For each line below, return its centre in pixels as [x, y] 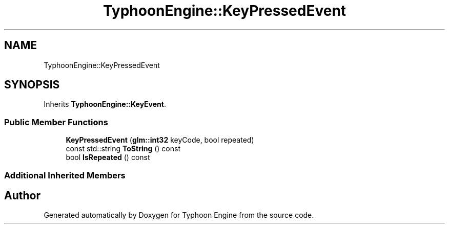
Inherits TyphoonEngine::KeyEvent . [105, 104]
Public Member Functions [56, 122]
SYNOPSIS [32, 85]
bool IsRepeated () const [108, 157]
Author [22, 195]
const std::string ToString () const [123, 149]
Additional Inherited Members [65, 175]
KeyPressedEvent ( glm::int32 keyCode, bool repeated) [160, 140]
